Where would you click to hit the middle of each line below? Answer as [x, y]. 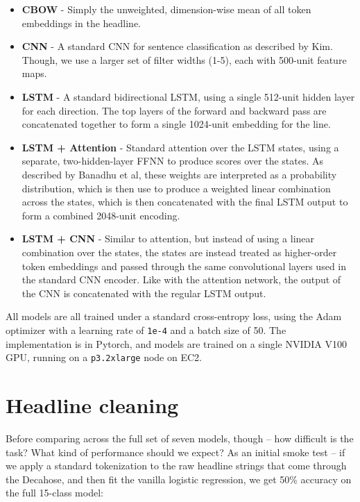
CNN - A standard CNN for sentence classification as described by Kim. [177, 46]
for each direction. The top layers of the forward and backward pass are [174, 110]
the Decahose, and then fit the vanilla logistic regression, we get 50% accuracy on [179, 479]
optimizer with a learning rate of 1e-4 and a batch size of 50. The [146, 329]
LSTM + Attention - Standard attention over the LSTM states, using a [180, 147]
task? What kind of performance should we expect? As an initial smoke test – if [175, 452]
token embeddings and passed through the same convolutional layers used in [184, 266]
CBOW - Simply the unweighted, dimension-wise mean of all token [166, 9]
